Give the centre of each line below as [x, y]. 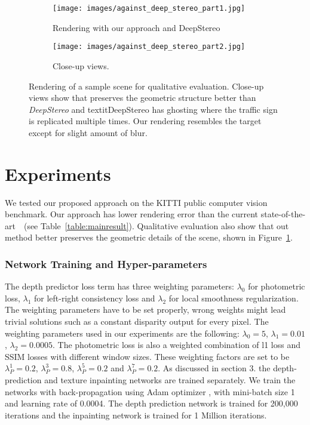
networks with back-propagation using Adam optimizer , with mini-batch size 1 [150, 391]
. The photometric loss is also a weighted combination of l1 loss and [176, 345]
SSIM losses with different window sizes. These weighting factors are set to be [147, 356]
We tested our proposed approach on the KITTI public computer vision [136, 202]
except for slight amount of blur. [88, 132]
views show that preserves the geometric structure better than [142, 98]
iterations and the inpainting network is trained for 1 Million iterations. [136, 415]
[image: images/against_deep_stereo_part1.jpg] [149, 8]
